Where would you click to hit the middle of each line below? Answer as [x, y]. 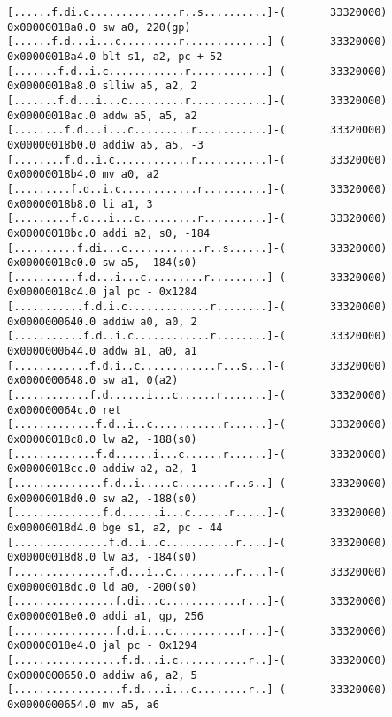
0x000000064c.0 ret [64, 410]
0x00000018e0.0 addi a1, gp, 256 [105, 616]
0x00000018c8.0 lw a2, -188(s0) [102, 440]
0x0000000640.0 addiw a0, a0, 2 [102, 321]
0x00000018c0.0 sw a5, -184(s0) [102, 263]
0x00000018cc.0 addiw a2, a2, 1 [102, 469]
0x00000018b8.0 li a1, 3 [80, 204]
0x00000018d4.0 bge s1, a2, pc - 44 [115, 527]
